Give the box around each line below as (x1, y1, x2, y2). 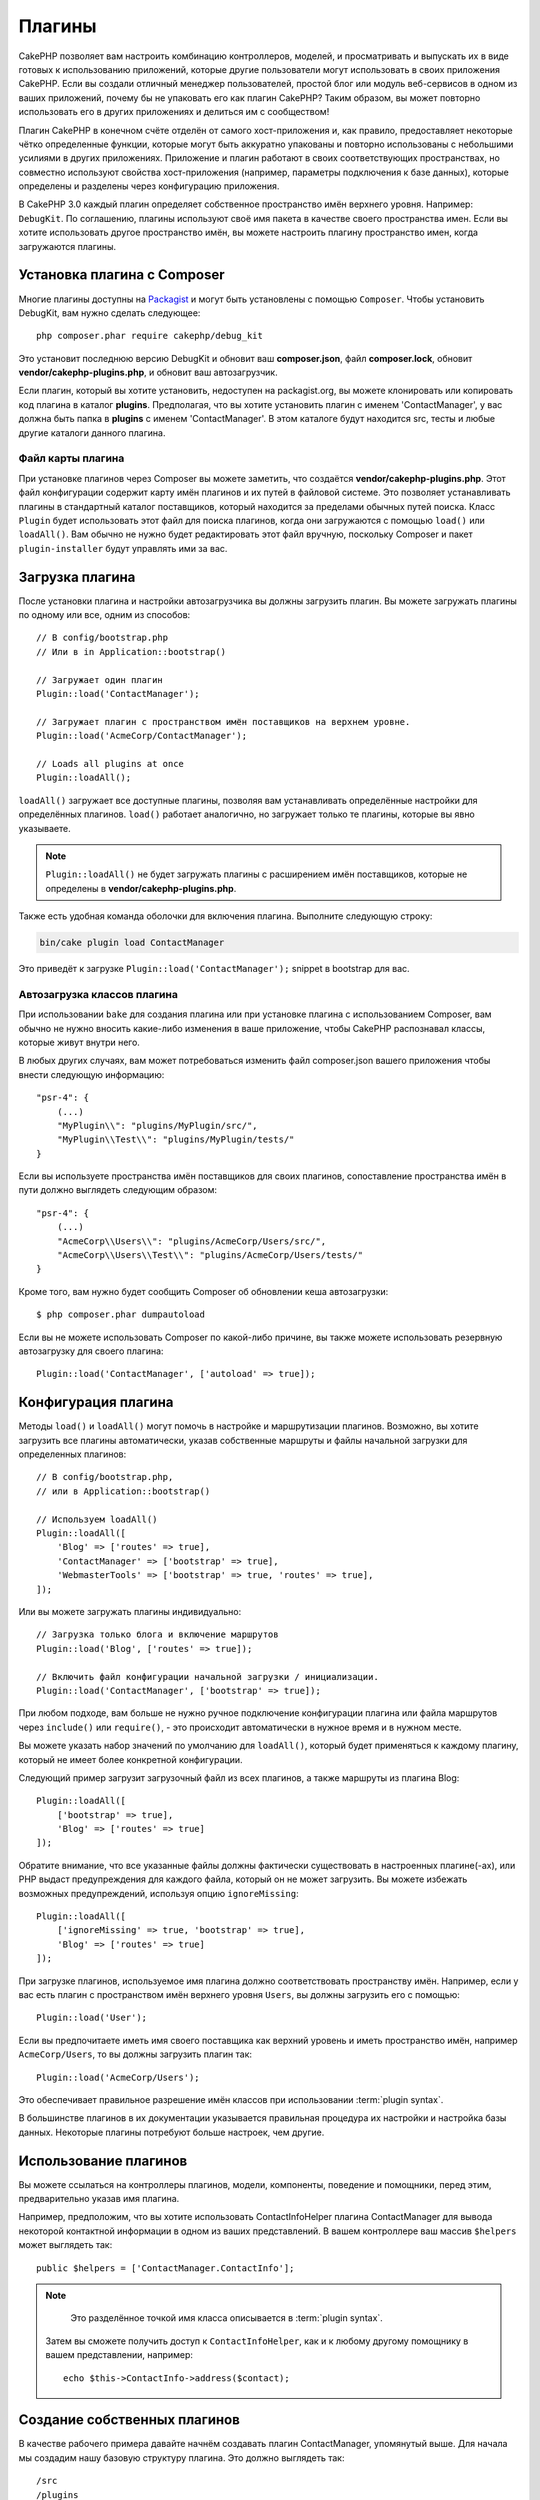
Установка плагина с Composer (18, 266, 225, 284)
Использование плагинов (18, 2152, 188, 2169)
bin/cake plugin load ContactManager (39, 937, 225, 949)
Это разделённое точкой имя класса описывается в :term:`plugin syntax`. (70, 2312, 384, 2324)
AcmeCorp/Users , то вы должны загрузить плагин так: (18, 2048, 253, 2060)
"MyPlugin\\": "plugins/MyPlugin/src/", (56, 1120, 259, 1131)
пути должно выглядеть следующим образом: (18, 1184, 218, 1196)
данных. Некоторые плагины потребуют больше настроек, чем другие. (18, 2126, 325, 2138)
